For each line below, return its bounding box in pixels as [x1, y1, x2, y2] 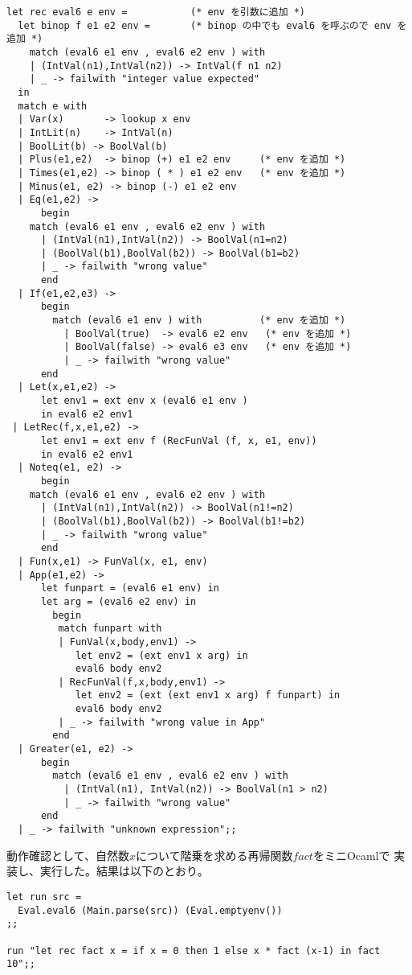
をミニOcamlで [312, 846, 390, 863]
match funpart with [58, 623, 162, 635]
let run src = [6, 891, 82, 903]
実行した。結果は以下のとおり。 [39, 862, 209, 879]
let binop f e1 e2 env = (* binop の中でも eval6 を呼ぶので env [18, 19, 392, 31]
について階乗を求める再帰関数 [135, 846, 293, 863]
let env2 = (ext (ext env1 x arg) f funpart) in [75, 689, 341, 701]
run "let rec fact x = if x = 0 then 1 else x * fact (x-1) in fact [6, 944, 381, 956]
